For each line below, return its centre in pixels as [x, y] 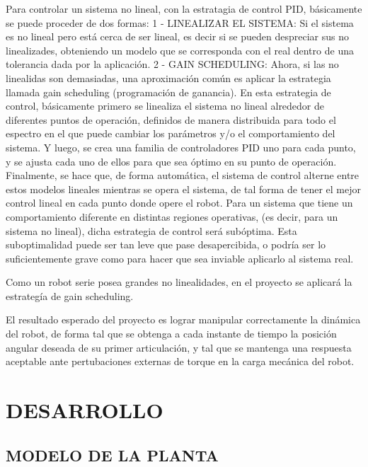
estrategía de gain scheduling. [70, 295]
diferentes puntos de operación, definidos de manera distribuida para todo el [171, 119]
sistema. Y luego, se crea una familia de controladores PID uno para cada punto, [181, 147]
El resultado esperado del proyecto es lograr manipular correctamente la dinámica [183, 319]
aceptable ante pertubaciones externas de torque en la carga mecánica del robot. [180, 361]
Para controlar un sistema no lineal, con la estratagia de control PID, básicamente [184, 8]
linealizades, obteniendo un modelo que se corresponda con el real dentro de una [180, 50]
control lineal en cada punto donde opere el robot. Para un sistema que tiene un [179, 203]
